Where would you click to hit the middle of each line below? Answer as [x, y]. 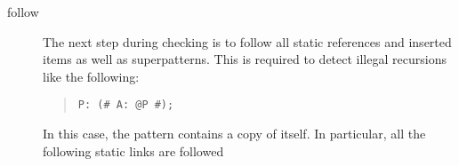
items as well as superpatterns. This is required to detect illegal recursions [245, 59]
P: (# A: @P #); [126, 105]
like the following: [91, 76]
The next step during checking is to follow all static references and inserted [247, 41]
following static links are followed [133, 150]
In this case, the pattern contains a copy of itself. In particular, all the [234, 134]
